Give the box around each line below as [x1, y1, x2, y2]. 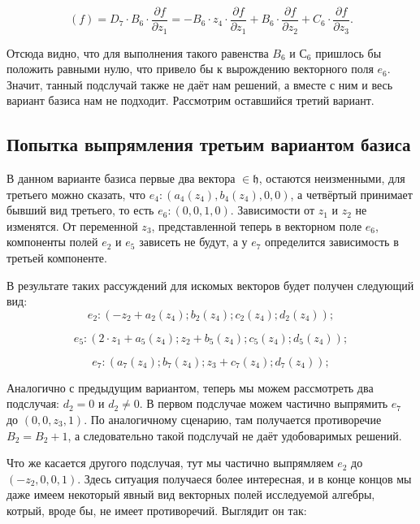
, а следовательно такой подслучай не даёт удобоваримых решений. [67, 427, 402, 444]
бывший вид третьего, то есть [6, 201, 154, 219]
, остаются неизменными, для [258, 170, 405, 187]
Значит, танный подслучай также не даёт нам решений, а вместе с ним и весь [6, 76, 393, 93]
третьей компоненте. [6, 249, 107, 266]
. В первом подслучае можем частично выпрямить [139, 395, 388, 412]
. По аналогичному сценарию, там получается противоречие [84, 411, 382, 428]
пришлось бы [315, 44, 382, 61]
